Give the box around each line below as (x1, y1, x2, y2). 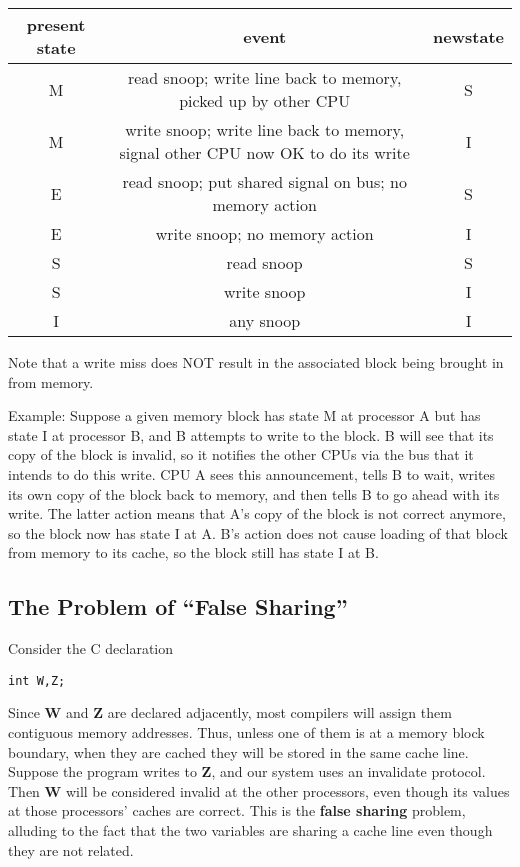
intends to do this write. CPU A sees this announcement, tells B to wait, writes (8, 463, 496, 484)
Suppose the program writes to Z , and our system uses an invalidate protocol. (8, 761, 486, 782)
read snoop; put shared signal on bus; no (122, 170, 407, 193)
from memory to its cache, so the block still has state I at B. (8, 542, 379, 563)
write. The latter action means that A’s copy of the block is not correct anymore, (8, 503, 506, 524)
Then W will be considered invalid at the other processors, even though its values (8, 780, 510, 801)
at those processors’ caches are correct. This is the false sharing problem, (8, 800, 466, 821)
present (26, 13, 86, 36)
